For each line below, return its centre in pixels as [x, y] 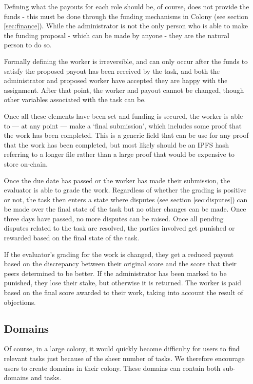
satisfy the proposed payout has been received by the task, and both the [112, 71]
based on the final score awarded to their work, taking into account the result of [124, 292]
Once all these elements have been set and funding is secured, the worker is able [124, 116]
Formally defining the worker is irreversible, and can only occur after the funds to [126, 61]
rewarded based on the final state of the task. [72, 238]
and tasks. [46, 377]
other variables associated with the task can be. [75, 99]
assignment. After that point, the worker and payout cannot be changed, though [124, 90]
